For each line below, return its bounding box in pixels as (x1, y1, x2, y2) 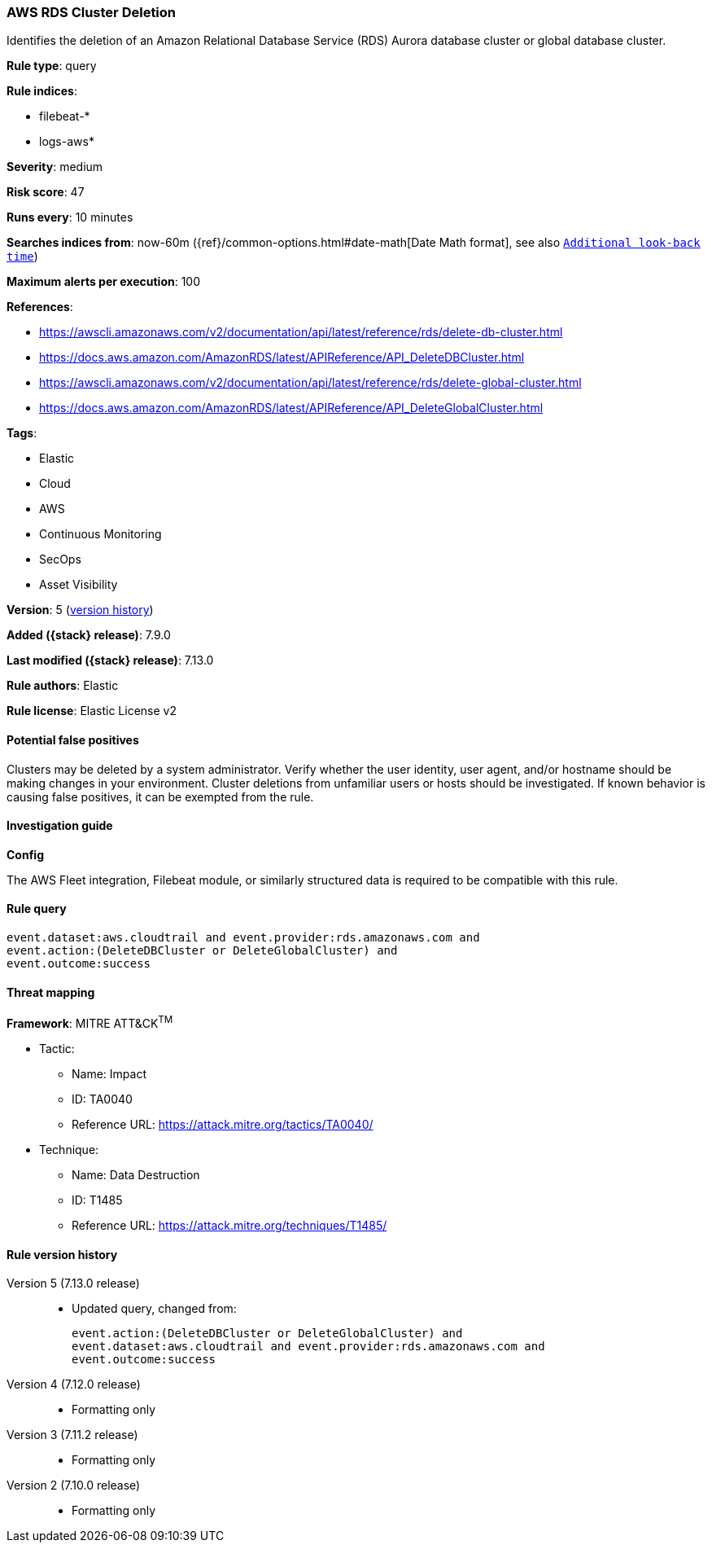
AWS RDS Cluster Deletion (7, 4, 177, 20)
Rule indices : (7, 84, 77, 99)
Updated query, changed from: (72, 1301, 237, 1316)
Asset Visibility (39, 577, 118, 592)
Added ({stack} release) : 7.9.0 (7, 628, 171, 643)
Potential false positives (7, 732, 139, 747)
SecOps (39, 552, 81, 567)
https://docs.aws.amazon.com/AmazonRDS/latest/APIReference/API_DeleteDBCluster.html (39, 350, 525, 365)
